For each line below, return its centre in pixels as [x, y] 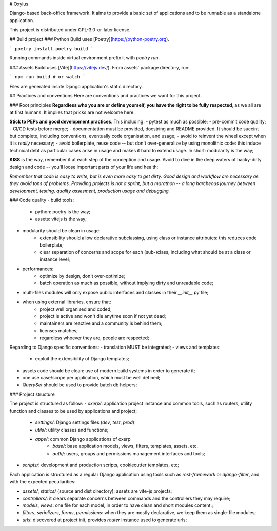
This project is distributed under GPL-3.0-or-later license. [70, 30]
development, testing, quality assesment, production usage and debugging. [90, 191]
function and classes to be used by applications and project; [73, 411]
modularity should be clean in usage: [61, 231]
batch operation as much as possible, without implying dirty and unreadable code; [127, 283]
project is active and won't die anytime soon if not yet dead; [103, 316]
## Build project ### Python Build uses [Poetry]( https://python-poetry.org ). [89, 39]
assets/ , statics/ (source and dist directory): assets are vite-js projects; [97, 491]
